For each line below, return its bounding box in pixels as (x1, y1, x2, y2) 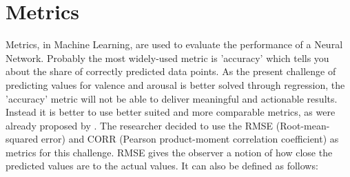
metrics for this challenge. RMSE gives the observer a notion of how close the (6, 145, 333, 159)
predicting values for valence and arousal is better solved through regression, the (6, 77, 345, 92)
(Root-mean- (276, 118, 330, 132)
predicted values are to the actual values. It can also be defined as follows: (6, 158, 318, 173)
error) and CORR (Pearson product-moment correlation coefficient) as (41, 132, 339, 146)
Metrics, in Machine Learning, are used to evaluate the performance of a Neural (6, 37, 343, 52)
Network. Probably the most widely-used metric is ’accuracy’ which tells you (6, 50, 329, 65)
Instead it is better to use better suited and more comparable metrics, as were (6, 105, 336, 119)
